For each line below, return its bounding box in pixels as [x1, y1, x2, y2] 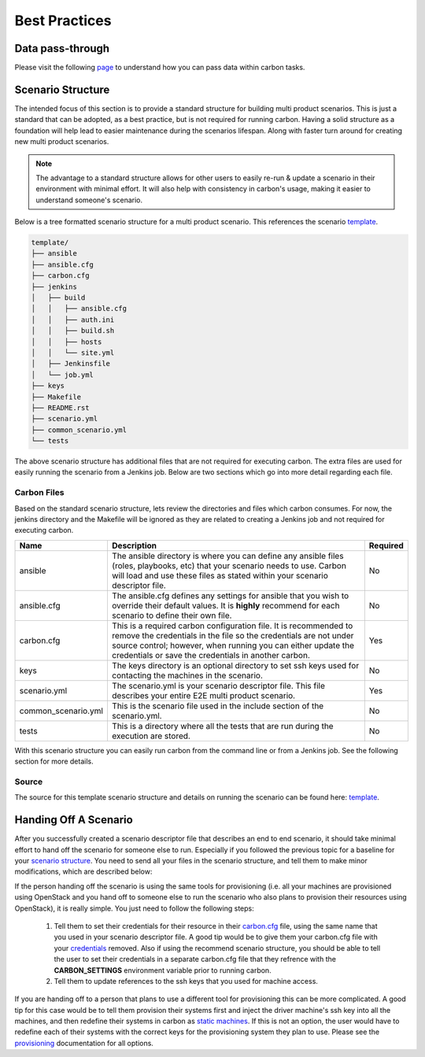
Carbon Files [14, 487, 65, 498]
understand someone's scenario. [35, 195, 143, 205]
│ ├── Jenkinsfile [31, 359, 110, 368]
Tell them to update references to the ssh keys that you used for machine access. [54, 976, 319, 985]
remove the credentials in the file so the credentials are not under [111, 630, 354, 641]
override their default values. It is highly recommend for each [111, 600, 340, 611]
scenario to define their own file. [111, 610, 232, 621]
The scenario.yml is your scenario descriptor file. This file [111, 680, 326, 691]
